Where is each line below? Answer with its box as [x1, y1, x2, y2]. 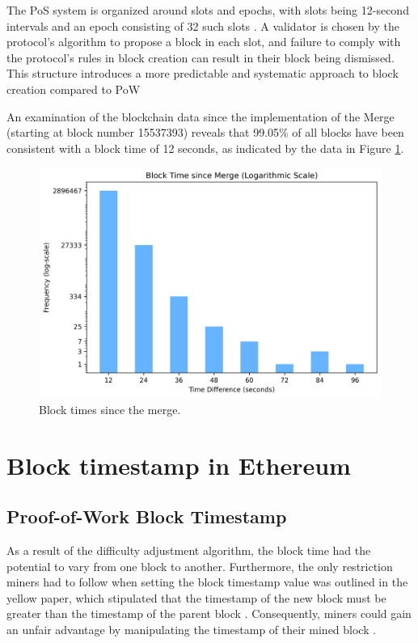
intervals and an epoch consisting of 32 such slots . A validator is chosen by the [6, 17, 400, 34]
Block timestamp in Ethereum [6, 448, 351, 481]
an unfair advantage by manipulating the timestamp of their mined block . [6, 620, 377, 637]
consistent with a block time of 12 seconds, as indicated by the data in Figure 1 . [6, 139, 404, 156]
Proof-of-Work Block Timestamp [6, 504, 287, 529]
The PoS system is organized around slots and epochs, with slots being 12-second [6, 2, 409, 18]
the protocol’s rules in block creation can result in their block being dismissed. [6, 49, 395, 66]
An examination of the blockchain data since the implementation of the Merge [6, 108, 395, 125]
